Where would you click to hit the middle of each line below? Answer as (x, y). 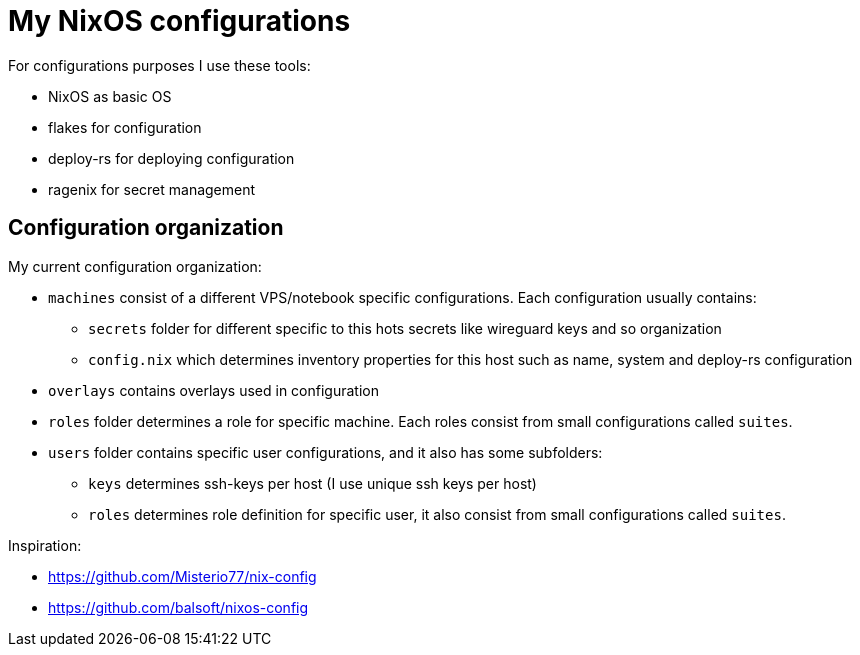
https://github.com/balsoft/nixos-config (178, 607)
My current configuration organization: (135, 266)
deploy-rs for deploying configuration (171, 158)
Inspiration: (45, 545)
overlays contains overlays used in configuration (213, 390)
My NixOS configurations (179, 21)
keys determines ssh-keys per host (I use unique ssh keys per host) (312, 483)
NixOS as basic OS (110, 96)
